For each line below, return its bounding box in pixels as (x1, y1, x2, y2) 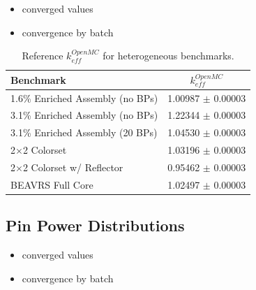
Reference (22, 48, 63, 63)
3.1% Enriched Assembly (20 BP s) (10, 125, 158, 140)
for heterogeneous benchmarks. (103, 48, 234, 63)
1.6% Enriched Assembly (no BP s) (10, 90, 158, 105)
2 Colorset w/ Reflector (22, 160, 123, 174)
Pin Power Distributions (6, 215, 185, 236)
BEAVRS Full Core (10, 177, 93, 191)
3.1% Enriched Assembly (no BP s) (10, 108, 158, 122)
